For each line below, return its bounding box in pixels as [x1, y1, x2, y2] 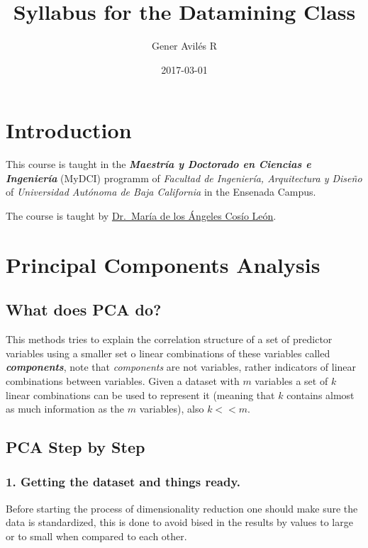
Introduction [6, 116, 132, 145]
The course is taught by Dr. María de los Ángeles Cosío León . [6, 208, 277, 223]
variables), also [139, 401, 204, 416]
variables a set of [255, 373, 328, 388]
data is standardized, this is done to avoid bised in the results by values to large [6, 515, 353, 530]
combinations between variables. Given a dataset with [6, 373, 240, 388]
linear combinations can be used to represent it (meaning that [6, 387, 275, 402]
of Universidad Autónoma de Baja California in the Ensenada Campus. [6, 184, 316, 199]
